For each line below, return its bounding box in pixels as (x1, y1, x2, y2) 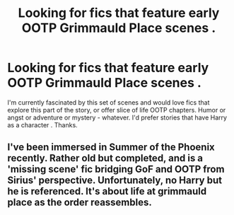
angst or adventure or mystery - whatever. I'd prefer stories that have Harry (7, 113, 228, 122)
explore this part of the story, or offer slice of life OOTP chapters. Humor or (7, 105, 226, 114)
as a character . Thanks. (7, 120, 78, 129)
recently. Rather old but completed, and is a (7, 152, 204, 164)
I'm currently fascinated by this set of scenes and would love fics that (7, 98, 210, 107)
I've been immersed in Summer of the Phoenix (7, 141, 216, 153)
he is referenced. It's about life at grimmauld (7, 185, 207, 197)
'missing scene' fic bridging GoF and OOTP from (7, 163, 225, 175)
